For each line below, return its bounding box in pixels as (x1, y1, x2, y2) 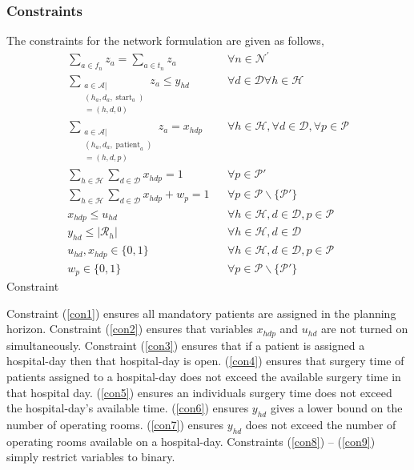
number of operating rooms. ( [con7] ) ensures (6, 416, 224, 433)
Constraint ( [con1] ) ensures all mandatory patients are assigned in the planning (6, 304, 396, 321)
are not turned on (321, 320, 408, 337)
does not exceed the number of (245, 416, 396, 433)
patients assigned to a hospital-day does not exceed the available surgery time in (6, 368, 401, 385)
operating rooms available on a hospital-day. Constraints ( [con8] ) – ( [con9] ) (6, 432, 376, 449)
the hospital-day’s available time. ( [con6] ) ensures (6, 400, 249, 416)
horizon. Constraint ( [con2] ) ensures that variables (6, 320, 253, 337)
